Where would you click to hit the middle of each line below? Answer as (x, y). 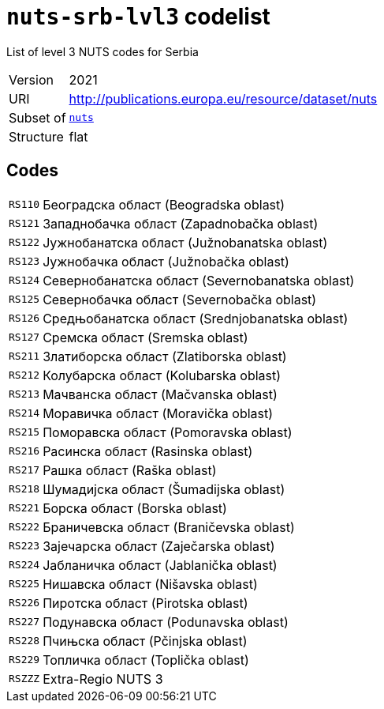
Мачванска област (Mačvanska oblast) (160, 394)
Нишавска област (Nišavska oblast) (150, 584)
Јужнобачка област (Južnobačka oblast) (166, 261)
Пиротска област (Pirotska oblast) (145, 603)
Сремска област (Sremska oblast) (145, 337)
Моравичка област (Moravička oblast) (158, 413)
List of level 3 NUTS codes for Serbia (103, 51)
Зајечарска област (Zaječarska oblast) (159, 546)
